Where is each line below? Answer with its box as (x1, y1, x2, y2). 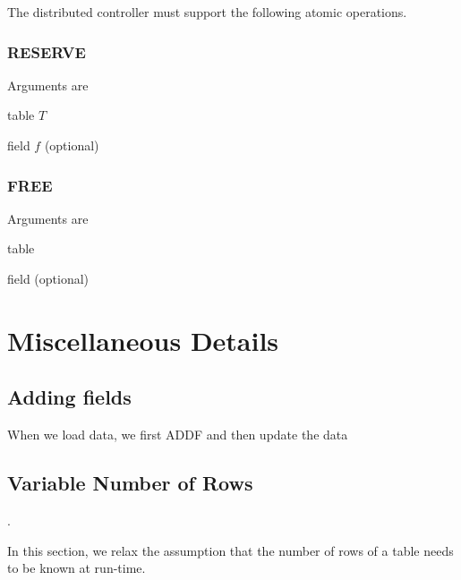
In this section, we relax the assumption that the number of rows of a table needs (7, 541, 454, 559)
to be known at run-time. (7, 559, 146, 577)
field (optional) (7, 269, 90, 287)
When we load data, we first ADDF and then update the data (7, 425, 348, 444)
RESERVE (7, 40, 86, 63)
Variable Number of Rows (7, 469, 253, 497)
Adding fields (7, 383, 132, 411)
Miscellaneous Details (7, 321, 279, 358)
